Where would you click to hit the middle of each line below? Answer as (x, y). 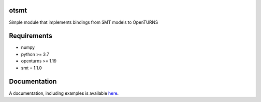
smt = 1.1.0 (31, 68)
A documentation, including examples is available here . (64, 93)
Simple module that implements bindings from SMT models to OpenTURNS (83, 22)
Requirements (31, 36)
